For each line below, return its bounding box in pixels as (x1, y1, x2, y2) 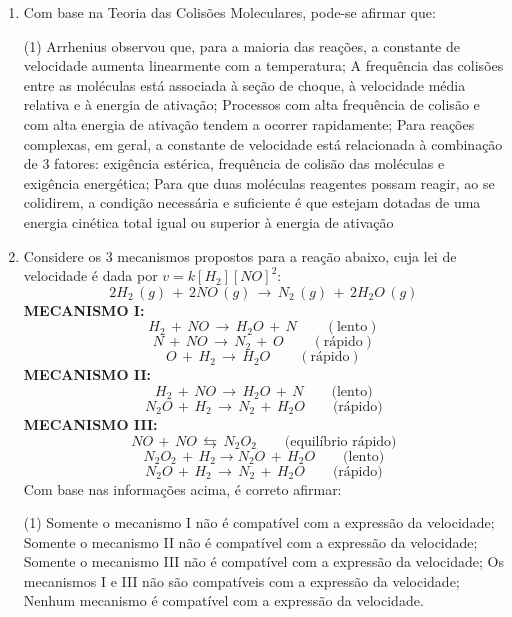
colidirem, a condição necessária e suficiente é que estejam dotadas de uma (23, 192, 481, 213)
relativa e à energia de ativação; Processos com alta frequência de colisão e (23, 94, 480, 115)
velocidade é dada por (23, 265, 158, 286)
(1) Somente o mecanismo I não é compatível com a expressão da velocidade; (23, 512, 495, 533)
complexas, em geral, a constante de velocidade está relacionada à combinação (23, 133, 503, 154)
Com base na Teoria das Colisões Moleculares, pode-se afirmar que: (23, 2, 436, 22)
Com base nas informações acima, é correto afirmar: (23, 478, 342, 499)
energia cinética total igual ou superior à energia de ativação (23, 211, 394, 232)
